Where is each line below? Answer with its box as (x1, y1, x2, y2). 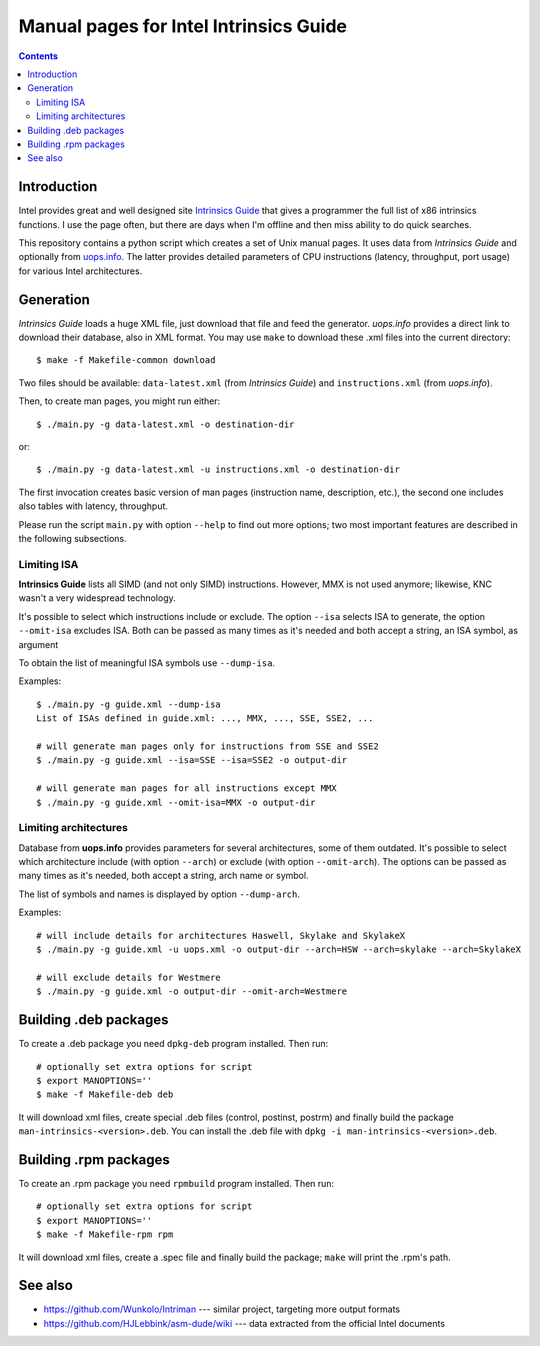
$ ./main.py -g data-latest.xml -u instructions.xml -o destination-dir (36, 464, 400, 475)
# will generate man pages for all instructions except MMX (36, 783, 337, 794)
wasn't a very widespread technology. (18, 592, 177, 604)
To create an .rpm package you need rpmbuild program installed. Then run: (18, 1177, 335, 1189)
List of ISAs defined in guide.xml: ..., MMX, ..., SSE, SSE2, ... (36, 713, 374, 724)
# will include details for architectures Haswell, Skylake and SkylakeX (36, 930, 406, 941)
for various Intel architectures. (18, 265, 143, 277)
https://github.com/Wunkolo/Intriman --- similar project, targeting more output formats (43, 1303, 400, 1315)
